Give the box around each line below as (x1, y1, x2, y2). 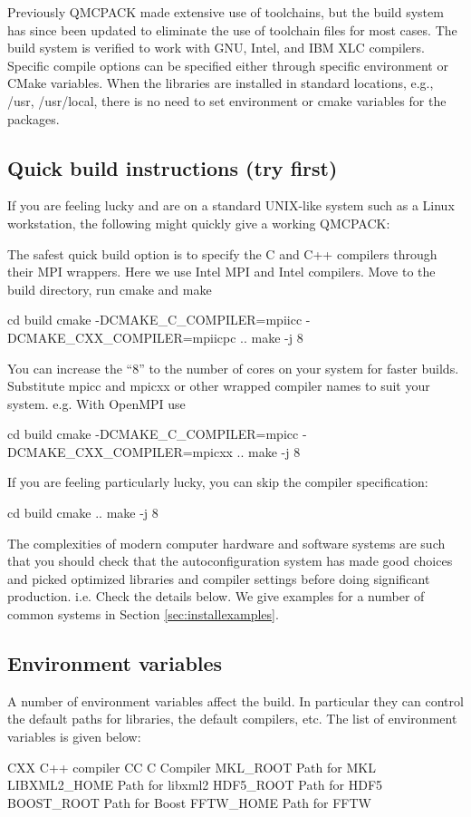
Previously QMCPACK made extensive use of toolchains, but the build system (7, 3, 444, 21)
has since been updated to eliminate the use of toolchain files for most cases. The (7, 20, 457, 39)
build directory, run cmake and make (7, 279, 212, 298)
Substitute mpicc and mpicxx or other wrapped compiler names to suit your (7, 376, 430, 395)
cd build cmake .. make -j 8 (7, 503, 159, 522)
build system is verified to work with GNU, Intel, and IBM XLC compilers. (7, 38, 425, 57)
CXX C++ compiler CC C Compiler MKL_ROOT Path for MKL (7, 757, 376, 776)
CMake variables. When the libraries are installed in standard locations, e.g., (7, 73, 434, 92)
